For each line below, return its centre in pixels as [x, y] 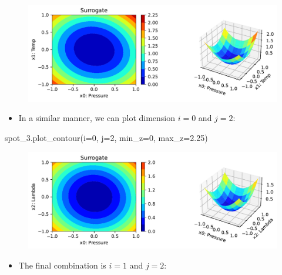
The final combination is [62, 265]
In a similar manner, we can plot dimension [97, 118]
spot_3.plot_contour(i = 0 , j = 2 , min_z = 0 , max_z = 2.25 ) [106, 137]
